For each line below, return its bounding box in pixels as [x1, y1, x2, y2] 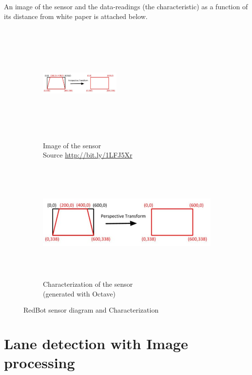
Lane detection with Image [4, 334, 188, 354]
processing [4, 353, 75, 373]
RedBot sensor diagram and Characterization [23, 305, 159, 315]
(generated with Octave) [43, 288, 116, 298]
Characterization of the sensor [43, 279, 133, 289]
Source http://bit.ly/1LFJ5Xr [43, 150, 133, 160]
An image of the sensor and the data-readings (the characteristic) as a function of [4, 1, 248, 11]
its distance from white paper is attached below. [4, 11, 148, 21]
